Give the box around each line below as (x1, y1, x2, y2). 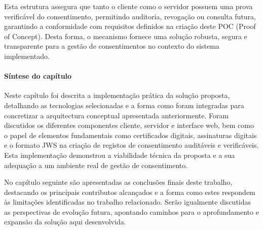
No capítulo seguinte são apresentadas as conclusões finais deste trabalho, (4, 177, 233, 187)
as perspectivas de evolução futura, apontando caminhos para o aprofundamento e (4, 206, 259, 217)
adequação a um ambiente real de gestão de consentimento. (4, 159, 188, 170)
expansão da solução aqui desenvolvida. (4, 216, 126, 227)
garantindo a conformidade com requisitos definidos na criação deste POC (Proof (4, 21, 256, 31)
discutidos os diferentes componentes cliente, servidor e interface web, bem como (4, 120, 254, 130)
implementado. (4, 50, 50, 61)
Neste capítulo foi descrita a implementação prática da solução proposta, (4, 90, 230, 101)
